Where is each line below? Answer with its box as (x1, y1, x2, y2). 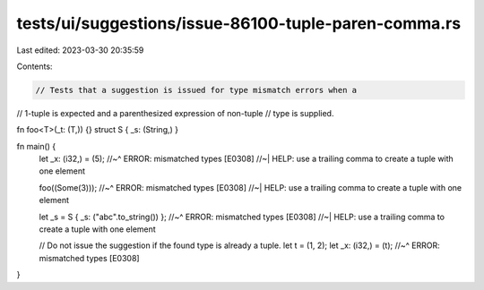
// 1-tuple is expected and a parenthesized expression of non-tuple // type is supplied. (16, 107, 334, 118)
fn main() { (16, 141, 56, 151)
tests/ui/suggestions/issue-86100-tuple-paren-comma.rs (16, 13, 462, 33)
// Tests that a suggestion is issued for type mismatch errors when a (35, 85, 358, 95)
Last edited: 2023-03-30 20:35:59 (16, 45, 144, 55)
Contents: (16, 61, 53, 72)
